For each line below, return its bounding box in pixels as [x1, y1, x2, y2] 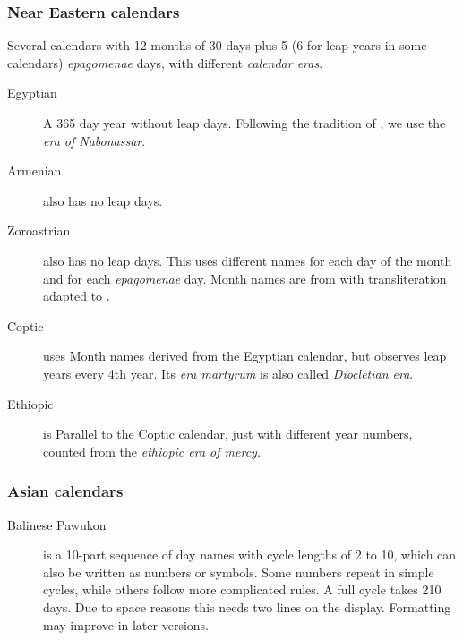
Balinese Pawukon [7, 515, 107, 533]
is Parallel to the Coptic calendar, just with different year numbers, [43, 424, 413, 443]
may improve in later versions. [43, 615, 209, 634]
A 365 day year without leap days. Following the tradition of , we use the [43, 114, 446, 132]
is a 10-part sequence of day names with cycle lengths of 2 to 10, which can [43, 545, 457, 564]
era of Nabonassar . [43, 131, 146, 149]
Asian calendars [7, 480, 124, 502]
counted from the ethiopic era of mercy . [43, 441, 261, 460]
